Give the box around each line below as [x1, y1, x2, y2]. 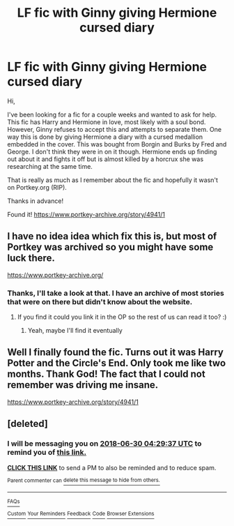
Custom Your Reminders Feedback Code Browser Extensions [7, 511, 155, 518]
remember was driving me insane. [7, 379, 159, 391]
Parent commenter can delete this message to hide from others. [7, 476, 160, 484]
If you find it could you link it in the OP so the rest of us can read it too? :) [17, 313, 227, 322]
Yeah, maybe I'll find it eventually [27, 326, 123, 335]
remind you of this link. [7, 448, 87, 458]
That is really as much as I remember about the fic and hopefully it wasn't [7, 176, 218, 184]
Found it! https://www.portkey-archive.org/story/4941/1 [7, 210, 166, 218]
